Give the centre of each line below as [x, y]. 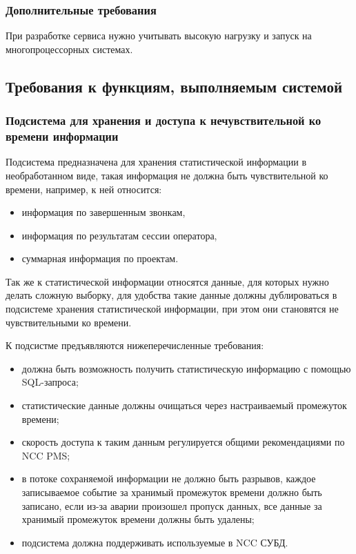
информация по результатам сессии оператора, [119, 235]
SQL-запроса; [50, 382]
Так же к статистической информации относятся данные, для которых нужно [167, 281]
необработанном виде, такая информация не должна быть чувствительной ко [167, 175]
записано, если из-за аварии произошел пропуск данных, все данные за [172, 505]
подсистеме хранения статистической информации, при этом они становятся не [172, 309]
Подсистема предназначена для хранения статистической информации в [156, 162]
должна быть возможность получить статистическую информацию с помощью [186, 368]
